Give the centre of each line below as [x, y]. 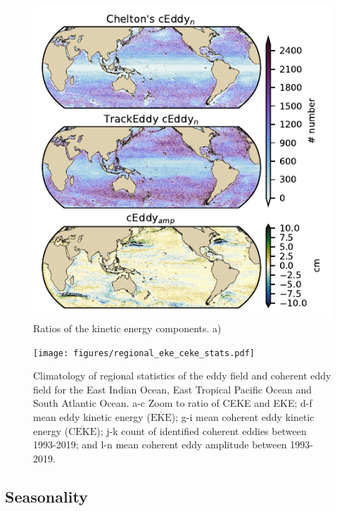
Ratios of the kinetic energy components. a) [127, 328]
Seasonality [46, 496]
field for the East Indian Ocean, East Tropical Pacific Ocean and [172, 389]
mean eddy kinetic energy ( [92, 417]
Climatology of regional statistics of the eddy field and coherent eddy [182, 376]
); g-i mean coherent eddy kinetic [243, 417]
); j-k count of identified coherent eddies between [202, 430]
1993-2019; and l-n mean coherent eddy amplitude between [160, 444]
